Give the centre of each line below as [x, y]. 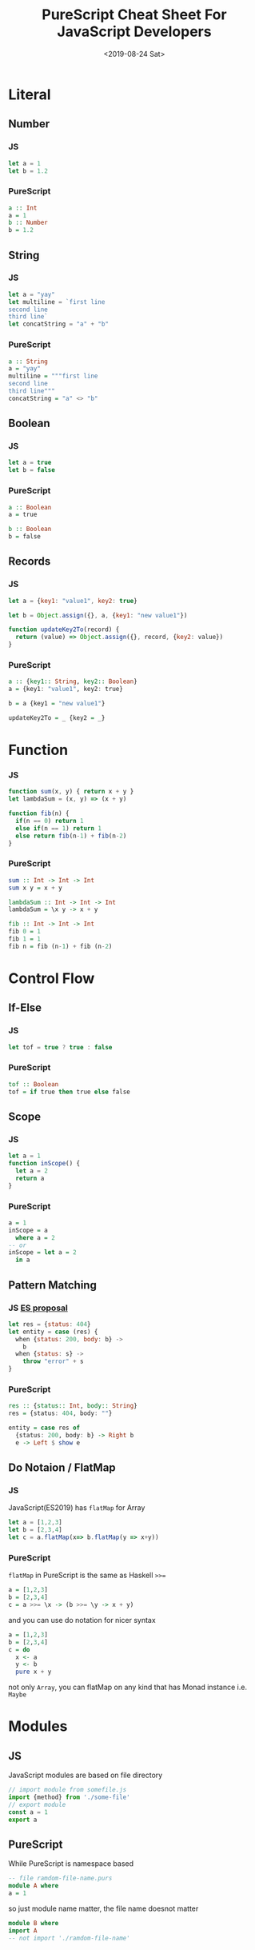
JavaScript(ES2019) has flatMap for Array [77, 1508]
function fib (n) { [39, 813]
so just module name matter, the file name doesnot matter [104, 1908]
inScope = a [28, 1230]
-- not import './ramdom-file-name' [69, 1938]
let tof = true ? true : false [60, 1047]
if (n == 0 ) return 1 [50, 821]
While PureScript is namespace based [71, 1864]
